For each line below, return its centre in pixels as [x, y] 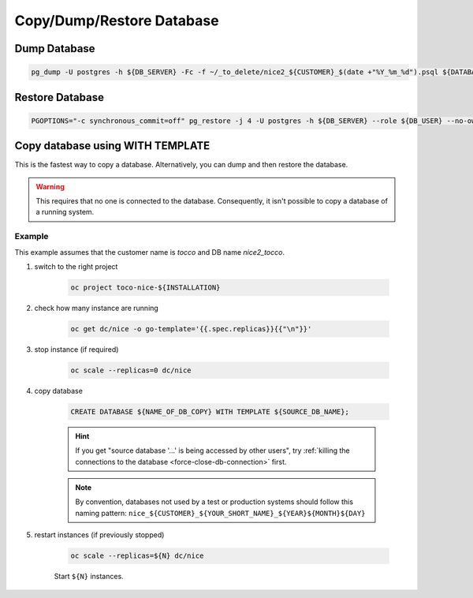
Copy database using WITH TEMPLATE [112, 146]
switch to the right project [76, 266]
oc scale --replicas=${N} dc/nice [137, 556]
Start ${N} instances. [89, 577]
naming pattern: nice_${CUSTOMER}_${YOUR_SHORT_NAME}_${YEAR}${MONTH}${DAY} [220, 513]
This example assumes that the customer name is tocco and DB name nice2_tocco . [150, 252]
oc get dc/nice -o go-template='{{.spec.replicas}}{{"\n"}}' [191, 329]
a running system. [65, 212]
